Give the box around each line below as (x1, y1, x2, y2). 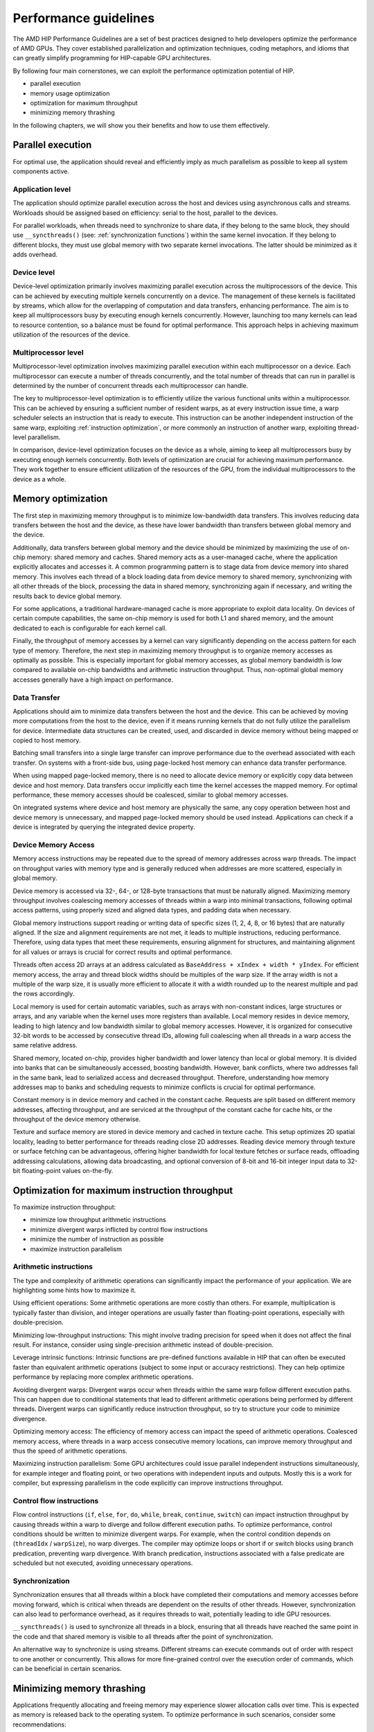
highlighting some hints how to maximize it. (12, 1286, 136, 1295)
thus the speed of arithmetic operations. (12, 1447, 127, 1455)
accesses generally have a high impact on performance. (12, 675, 173, 684)
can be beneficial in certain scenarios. (12, 1665, 122, 1673)
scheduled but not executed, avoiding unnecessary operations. (12, 1559, 193, 1567)
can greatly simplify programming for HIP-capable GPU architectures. (12, 54, 211, 62)
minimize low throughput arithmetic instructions (30, 1216, 166, 1224)
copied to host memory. (12, 736, 81, 745)
